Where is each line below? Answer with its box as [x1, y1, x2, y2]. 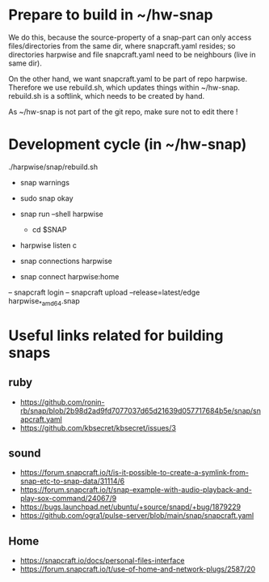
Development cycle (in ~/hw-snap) [8, 135, 247, 154]
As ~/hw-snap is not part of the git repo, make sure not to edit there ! [8, 107, 238, 117]
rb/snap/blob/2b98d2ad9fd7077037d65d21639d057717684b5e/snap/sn [19, 406, 261, 415]
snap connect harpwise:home [19, 271, 120, 281]
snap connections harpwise [19, 256, 113, 266]
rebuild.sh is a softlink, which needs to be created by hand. [8, 91, 205, 100]
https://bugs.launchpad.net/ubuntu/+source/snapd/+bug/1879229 [19, 502, 241, 512]
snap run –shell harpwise [19, 209, 103, 219]
